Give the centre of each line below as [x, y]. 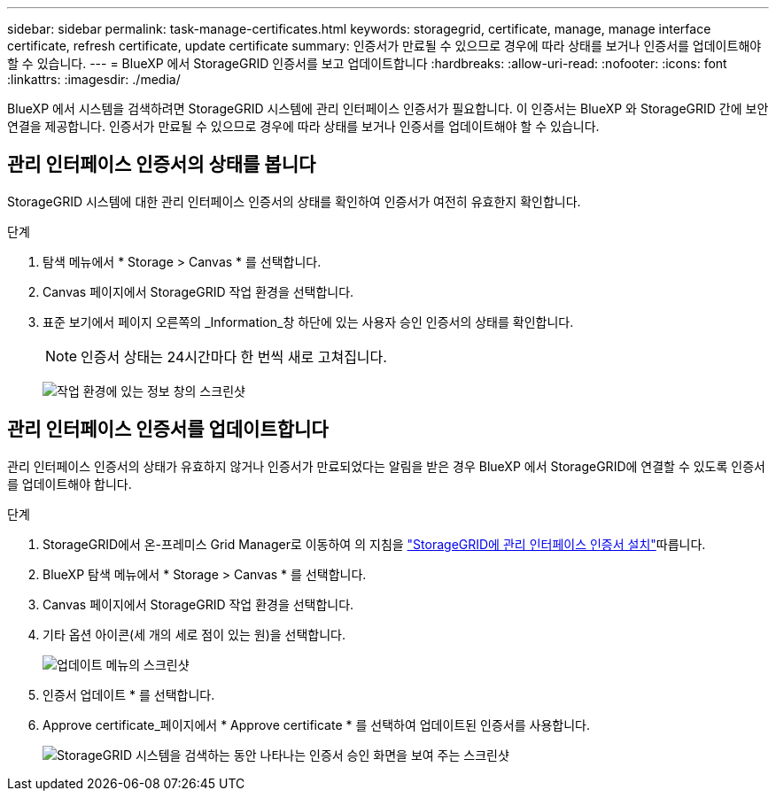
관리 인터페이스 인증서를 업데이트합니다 [168, 430]
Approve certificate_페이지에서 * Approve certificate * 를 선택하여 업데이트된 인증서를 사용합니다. [316, 724]
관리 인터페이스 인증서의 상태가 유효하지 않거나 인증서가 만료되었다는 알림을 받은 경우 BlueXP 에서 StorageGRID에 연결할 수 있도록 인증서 [386, 466]
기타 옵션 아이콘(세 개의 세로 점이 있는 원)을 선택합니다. [194, 634]
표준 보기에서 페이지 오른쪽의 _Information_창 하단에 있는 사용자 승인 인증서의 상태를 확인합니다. [308, 322]
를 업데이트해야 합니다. [70, 484]
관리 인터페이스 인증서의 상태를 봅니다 [162, 165]
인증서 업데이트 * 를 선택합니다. [129, 694]
